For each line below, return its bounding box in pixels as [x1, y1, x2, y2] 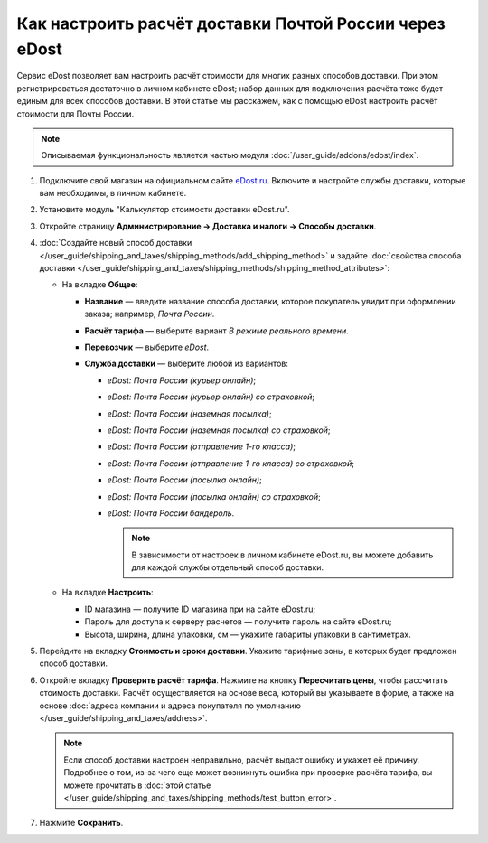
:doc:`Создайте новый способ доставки [39, 238, 192, 248]
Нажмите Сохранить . [39, 818, 124, 829]
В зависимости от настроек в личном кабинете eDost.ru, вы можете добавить [131, 549, 434, 560]
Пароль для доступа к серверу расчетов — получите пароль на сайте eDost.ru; [84, 616, 392, 627]
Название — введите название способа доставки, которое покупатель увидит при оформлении [84, 295, 456, 306]
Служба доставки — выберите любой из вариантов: [84, 358, 288, 370]
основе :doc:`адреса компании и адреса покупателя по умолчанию [39, 700, 302, 711]
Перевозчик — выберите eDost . [84, 342, 210, 352]
